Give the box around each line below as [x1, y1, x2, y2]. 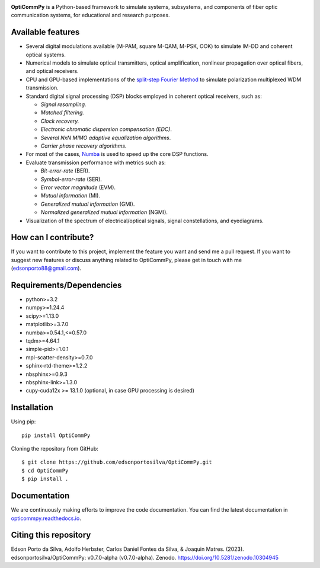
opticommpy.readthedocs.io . [11, 515, 81, 522]
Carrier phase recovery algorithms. [40, 142, 127, 149]
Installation [11, 403, 53, 413]
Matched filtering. [40, 109, 84, 116]
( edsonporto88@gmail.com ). [11, 264, 82, 272]
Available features [11, 27, 80, 37]
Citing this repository [11, 530, 91, 540]
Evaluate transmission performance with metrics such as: [25, 159, 166, 166]
